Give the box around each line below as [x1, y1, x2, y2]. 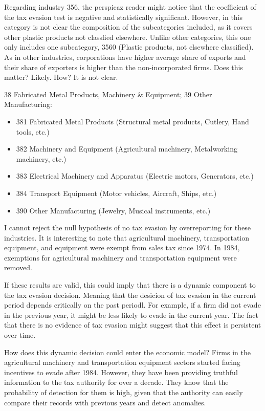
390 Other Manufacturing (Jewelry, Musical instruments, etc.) [16, 205, 211, 215]
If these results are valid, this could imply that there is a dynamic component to [4, 279, 256, 290]
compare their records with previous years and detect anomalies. [4, 397, 206, 407]
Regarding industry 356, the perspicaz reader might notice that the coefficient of [4, 2, 256, 12]
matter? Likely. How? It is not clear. [4, 72, 118, 82]
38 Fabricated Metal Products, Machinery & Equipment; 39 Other [4, 89, 212, 99]
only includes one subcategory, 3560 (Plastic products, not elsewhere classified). [4, 41, 254, 52]
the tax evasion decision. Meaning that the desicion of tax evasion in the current [4, 289, 256, 300]
